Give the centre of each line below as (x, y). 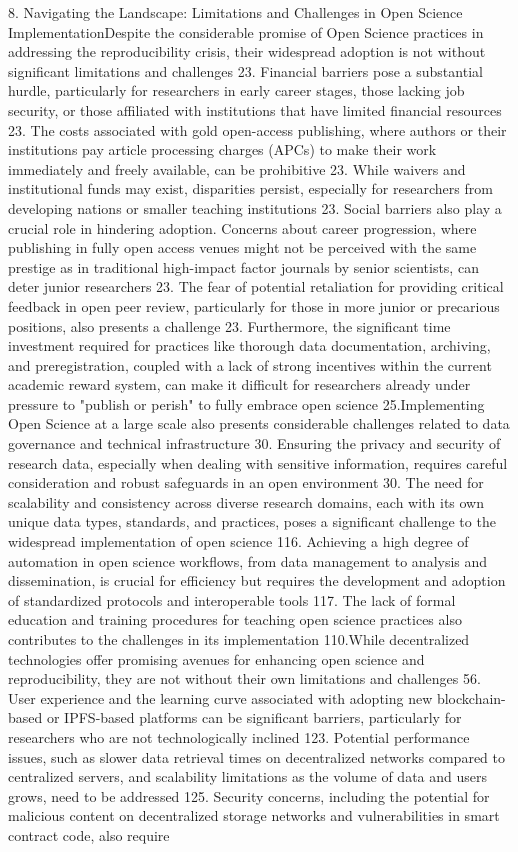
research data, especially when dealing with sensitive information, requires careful (258, 462)
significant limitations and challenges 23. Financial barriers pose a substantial (245, 70)
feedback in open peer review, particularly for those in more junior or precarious (254, 305)
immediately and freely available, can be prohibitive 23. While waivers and (237, 168)
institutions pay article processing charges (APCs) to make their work (222, 149)
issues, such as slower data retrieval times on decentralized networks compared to (256, 756)
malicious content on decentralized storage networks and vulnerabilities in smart (254, 815)
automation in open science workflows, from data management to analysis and (248, 560)
